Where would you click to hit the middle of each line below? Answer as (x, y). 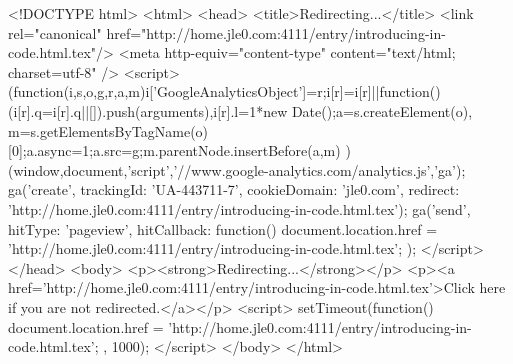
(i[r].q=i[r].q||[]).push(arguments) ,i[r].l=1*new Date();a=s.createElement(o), (240, 110)
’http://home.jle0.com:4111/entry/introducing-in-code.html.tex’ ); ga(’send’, (239, 208)
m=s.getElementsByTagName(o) (108, 130)
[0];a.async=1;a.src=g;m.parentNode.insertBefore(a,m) (174, 150)
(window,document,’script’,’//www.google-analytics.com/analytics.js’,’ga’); (237, 169)
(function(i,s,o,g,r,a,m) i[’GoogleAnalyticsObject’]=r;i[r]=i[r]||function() (224, 91)
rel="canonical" (55, 32)
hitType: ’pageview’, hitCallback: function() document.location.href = (223, 228)
